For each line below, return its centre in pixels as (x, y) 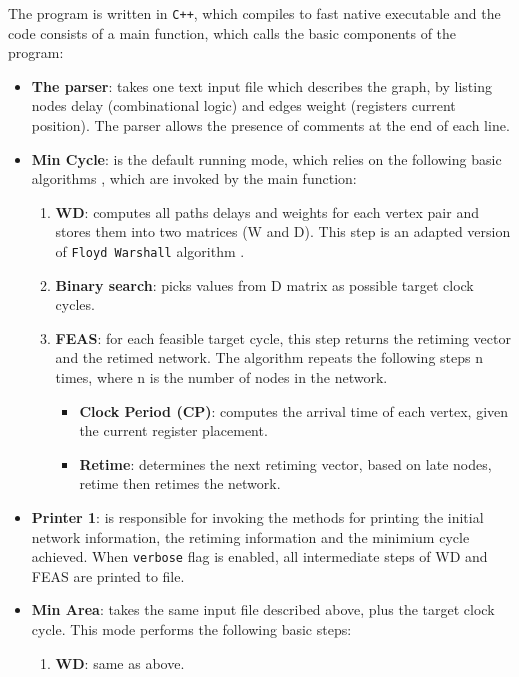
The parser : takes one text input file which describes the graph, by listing (261, 85)
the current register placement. (173, 430)
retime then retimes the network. (180, 483)
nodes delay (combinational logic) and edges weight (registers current (243, 105)
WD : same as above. (120, 662)
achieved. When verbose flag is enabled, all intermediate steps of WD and (259, 556)
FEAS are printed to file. (108, 575)
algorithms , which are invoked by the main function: (194, 178)
